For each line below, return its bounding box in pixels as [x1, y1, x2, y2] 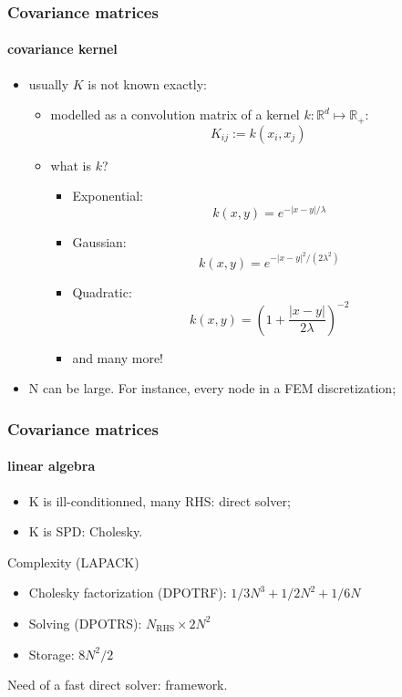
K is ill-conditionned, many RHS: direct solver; [28, 491, 291, 510]
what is [50, 155, 92, 174]
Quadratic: [72, 282, 132, 301]
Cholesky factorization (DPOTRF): [28, 583, 227, 602]
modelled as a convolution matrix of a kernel [50, 105, 300, 124]
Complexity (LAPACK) [7, 552, 139, 571]
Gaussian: [72, 232, 127, 251]
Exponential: [72, 186, 144, 205]
